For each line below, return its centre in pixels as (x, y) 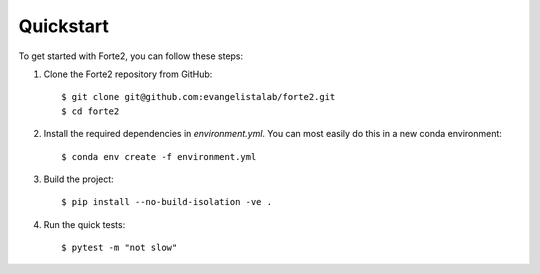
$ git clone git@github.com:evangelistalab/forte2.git (198, 97)
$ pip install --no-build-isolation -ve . (167, 202)
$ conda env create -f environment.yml (159, 156)
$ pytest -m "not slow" (119, 248)
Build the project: (78, 179)
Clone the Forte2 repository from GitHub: (128, 74)
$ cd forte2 (90, 111)
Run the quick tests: (84, 224)
